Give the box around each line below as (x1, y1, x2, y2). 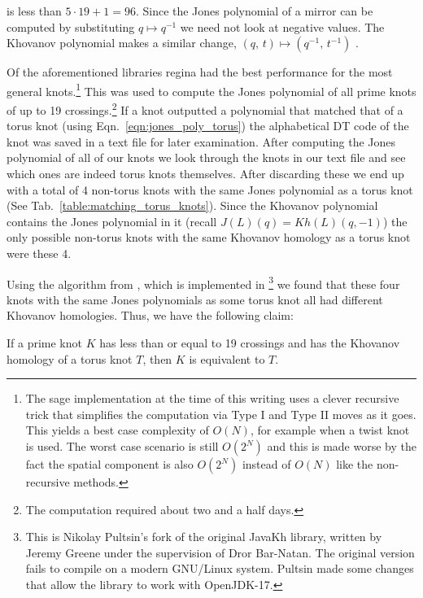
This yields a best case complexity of (25, 421, 209, 439)
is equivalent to (189, 350, 265, 367)
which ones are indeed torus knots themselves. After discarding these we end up (7, 165, 404, 182)
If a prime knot (7, 334, 82, 351)
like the (336, 456, 373, 473)
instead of (242, 456, 291, 473)
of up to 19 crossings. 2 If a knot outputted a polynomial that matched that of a (7, 99, 403, 118)
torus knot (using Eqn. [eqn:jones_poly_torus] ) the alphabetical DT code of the (7, 117, 409, 134)
